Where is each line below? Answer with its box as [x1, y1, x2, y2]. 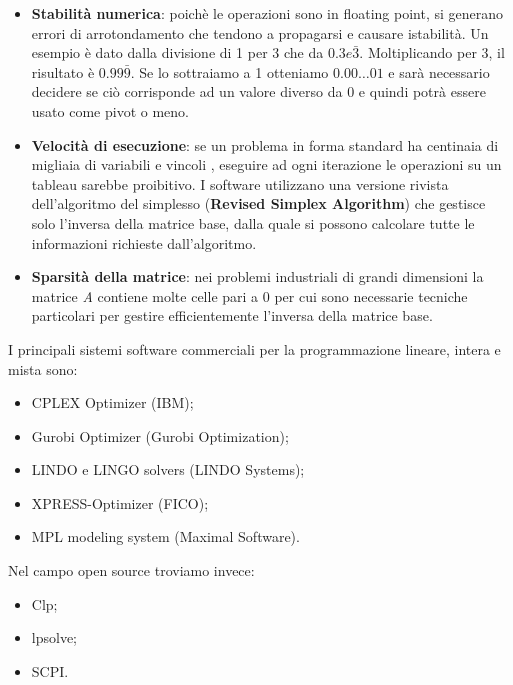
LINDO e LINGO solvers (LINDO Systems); [31, 459, 305, 480]
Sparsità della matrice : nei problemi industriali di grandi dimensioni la [31, 266, 484, 287]
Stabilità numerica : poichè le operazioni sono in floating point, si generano [31, 3, 504, 23]
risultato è [31, 61, 95, 82]
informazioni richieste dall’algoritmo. [31, 232, 257, 253]
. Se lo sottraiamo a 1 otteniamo [130, 61, 329, 82]
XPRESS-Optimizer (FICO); [31, 492, 209, 513]
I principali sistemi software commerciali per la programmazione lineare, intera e [8, 338, 501, 359]
